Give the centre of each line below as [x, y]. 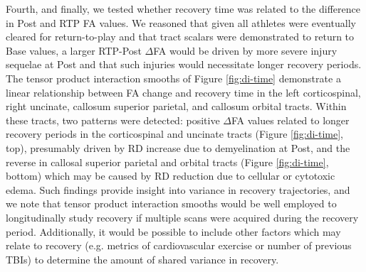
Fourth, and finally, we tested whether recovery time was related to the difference [183, 9]
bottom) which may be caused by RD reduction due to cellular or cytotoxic [171, 176]
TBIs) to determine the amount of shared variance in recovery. [142, 259]
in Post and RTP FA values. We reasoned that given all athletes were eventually [181, 22]
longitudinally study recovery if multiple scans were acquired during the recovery [182, 217]
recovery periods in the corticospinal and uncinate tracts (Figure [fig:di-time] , [174, 134]
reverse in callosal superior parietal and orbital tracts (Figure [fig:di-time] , [167, 162]
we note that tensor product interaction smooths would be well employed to [171, 203]
